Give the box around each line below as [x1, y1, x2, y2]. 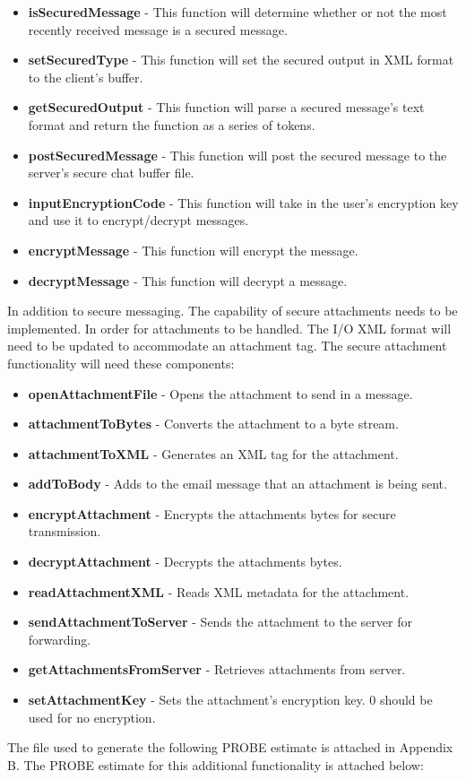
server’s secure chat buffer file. [28, 163, 194, 182]
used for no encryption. [28, 707, 156, 726]
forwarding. [28, 629, 91, 648]
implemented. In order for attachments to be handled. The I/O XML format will [7, 318, 452, 337]
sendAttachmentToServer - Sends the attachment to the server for [28, 612, 412, 631]
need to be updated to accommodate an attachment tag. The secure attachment [7, 336, 447, 355]
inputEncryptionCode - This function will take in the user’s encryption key [28, 193, 459, 212]
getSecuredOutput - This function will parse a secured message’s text [28, 98, 425, 117]
